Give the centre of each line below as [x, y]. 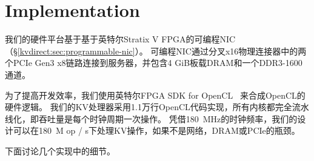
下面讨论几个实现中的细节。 [60, 150]
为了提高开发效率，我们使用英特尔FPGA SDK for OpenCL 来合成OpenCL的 [155, 95]
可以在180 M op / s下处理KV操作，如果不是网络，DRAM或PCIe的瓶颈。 [156, 130]
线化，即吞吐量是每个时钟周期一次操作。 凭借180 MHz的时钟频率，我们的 [151, 118]
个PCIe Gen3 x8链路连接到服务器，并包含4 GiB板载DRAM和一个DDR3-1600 [154, 63]
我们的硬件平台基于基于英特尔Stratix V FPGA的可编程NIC [120, 39]
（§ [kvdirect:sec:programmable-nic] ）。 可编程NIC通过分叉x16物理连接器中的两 [156, 51]
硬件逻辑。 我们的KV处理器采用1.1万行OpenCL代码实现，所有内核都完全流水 [157, 107]
